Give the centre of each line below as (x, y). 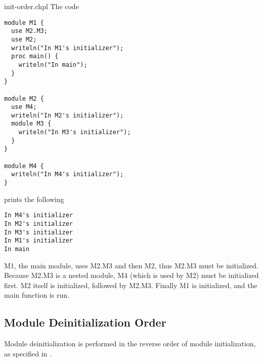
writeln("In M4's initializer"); (68, 174)
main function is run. (37, 295)
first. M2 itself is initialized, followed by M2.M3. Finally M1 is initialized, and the (131, 285)
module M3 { (31, 124)
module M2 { (24, 98)
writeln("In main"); (53, 65)
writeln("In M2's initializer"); (68, 115)
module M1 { (24, 23)
